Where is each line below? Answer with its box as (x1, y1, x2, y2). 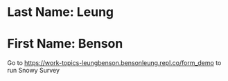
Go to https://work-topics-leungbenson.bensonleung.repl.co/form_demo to (7, 59, 222, 67)
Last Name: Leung (7, 4, 114, 20)
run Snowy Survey (7, 66, 60, 75)
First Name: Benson (7, 36, 123, 52)
